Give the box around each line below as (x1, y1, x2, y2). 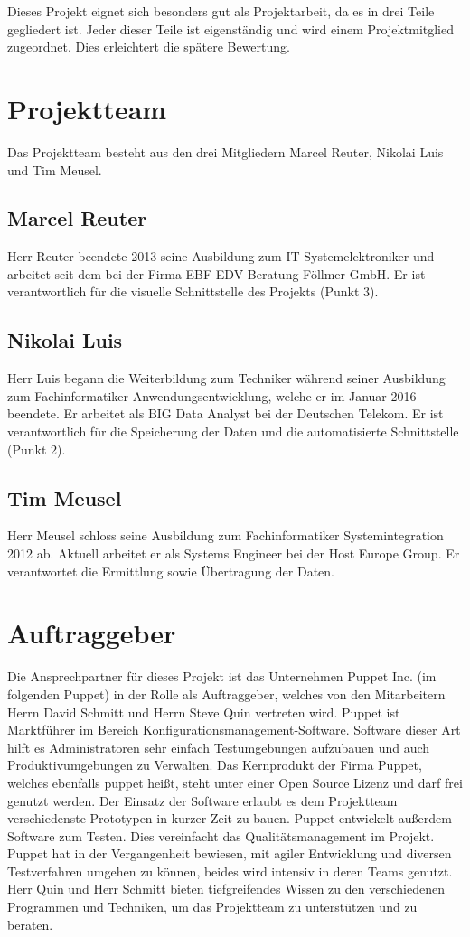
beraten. (7, 914, 53, 933)
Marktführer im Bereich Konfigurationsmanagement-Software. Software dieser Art (7, 720, 461, 739)
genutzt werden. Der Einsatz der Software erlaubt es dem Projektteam (7, 791, 398, 810)
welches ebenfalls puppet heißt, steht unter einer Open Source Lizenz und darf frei (7, 773, 463, 792)
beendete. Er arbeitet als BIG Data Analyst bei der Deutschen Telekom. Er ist (7, 404, 444, 423)
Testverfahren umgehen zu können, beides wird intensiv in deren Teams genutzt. (7, 861, 453, 880)
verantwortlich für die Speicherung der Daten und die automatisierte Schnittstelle (7, 422, 459, 441)
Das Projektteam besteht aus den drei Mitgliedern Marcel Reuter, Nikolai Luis (7, 142, 444, 161)
